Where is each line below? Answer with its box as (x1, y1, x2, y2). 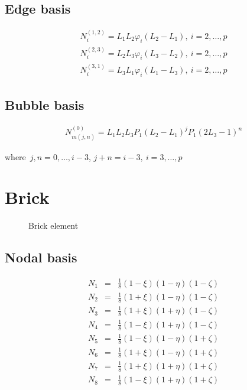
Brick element (28, 219, 79, 232)
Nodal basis (5, 248, 77, 266)
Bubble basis (5, 95, 84, 113)
